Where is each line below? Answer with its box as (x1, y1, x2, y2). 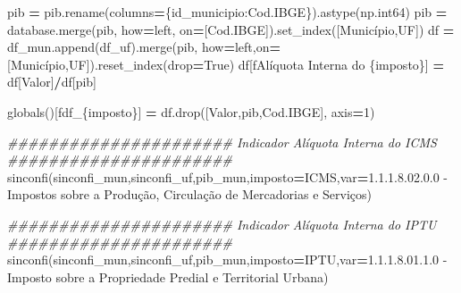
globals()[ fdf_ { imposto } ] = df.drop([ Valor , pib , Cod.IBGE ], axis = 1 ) (7, 102, 375, 121)
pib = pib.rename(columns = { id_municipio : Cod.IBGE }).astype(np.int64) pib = (7, 3, 448, 21)
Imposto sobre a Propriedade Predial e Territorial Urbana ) (7, 267, 329, 286)
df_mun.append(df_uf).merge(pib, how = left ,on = (7, 38, 281, 56)
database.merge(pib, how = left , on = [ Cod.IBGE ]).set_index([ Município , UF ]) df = (7, 20, 455, 38)
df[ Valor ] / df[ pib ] (7, 72, 96, 91)
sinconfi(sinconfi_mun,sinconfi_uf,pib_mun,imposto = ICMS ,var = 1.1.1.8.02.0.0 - (7, 167, 448, 186)
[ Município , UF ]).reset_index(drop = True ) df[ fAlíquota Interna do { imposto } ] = (7, 54, 444, 73)
